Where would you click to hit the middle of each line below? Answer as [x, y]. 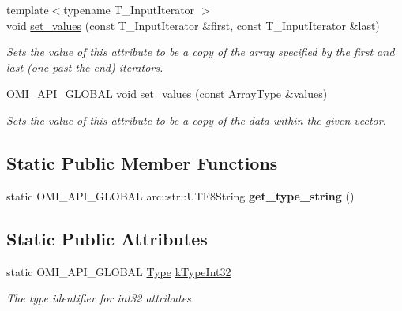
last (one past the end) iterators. [85, 67]
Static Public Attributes [107, 238]
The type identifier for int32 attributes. [101, 298]
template [28, 9]
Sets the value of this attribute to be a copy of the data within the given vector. [196, 120]
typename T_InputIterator [129, 9]
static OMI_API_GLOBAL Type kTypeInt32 [119, 271]
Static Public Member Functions [142, 162]
